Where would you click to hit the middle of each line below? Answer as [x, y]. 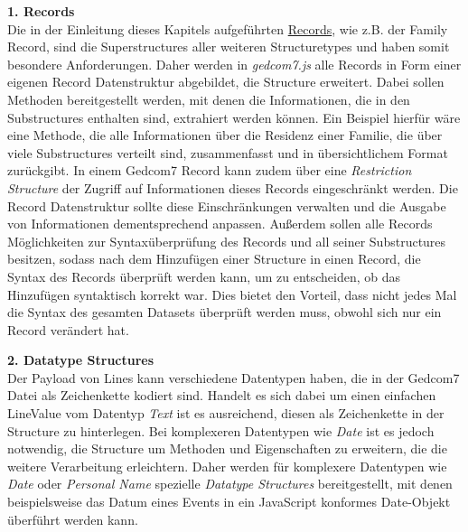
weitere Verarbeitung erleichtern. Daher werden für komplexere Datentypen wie [227, 466]
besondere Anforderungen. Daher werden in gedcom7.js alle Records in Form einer [234, 64]
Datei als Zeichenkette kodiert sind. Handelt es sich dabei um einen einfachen [222, 395]
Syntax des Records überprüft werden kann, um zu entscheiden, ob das [204, 276]
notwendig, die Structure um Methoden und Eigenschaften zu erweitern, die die [227, 448]
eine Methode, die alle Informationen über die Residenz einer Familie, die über [225, 135]
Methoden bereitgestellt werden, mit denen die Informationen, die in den [209, 99]
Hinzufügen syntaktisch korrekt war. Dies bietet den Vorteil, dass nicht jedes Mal [232, 294]
